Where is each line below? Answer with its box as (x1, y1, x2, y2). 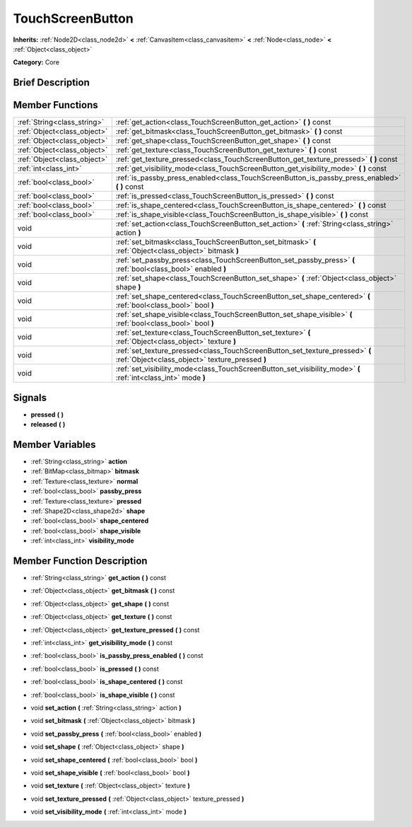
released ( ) (30, 420, 66, 429)
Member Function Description (13, 555, 148, 567)
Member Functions (13, 99, 98, 111)
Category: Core (13, 58, 60, 66)
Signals (13, 391, 47, 403)
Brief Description (13, 76, 90, 88)
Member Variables (13, 439, 96, 451)
